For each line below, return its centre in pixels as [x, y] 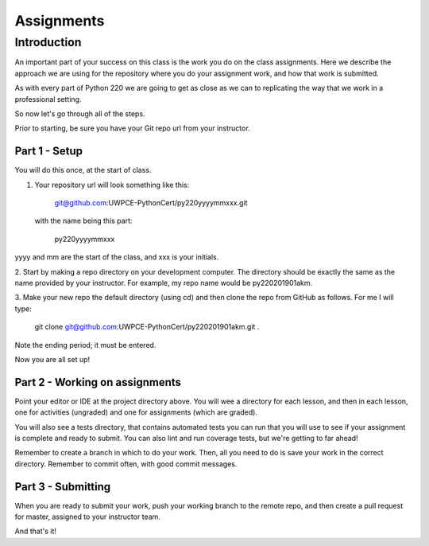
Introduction [48, 42]
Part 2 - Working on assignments [98, 382]
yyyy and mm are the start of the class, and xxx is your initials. [117, 257]
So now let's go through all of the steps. [80, 113]
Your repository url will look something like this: [112, 185]
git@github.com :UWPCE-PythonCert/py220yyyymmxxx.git [151, 203]
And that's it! [36, 531]
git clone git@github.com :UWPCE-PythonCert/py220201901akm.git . [147, 327]
